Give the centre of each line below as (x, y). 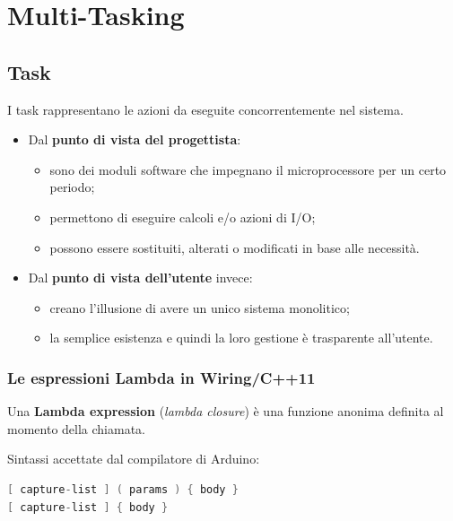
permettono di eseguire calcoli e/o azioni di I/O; (183, 217)
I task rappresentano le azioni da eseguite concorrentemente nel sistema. (205, 109)
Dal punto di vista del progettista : (135, 139)
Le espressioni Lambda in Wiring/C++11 (161, 377)
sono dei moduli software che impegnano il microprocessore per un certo (248, 169)
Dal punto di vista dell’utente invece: (140, 278)
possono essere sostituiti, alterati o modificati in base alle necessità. (235, 247)
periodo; (72, 187)
